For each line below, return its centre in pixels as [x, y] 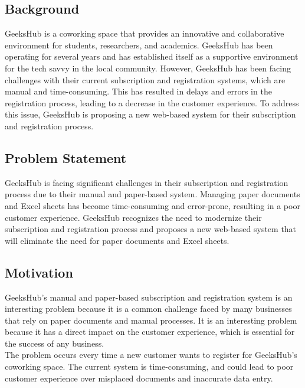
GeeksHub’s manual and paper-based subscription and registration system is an [149, 297]
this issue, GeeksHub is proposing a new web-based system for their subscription [150, 114]
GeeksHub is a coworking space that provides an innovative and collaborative [145, 33]
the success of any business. [55, 343]
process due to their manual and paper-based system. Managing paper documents [152, 194]
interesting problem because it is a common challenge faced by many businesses [148, 309]
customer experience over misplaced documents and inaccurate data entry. [139, 378]
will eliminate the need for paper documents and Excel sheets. [117, 240]
